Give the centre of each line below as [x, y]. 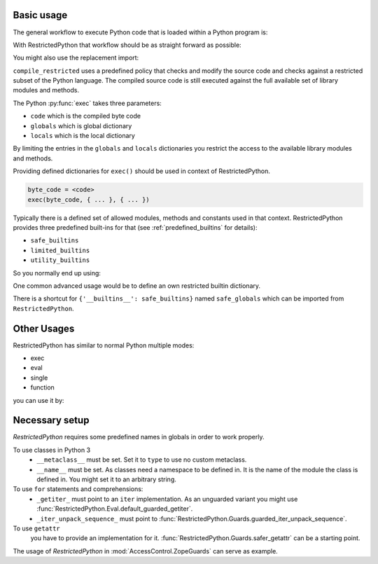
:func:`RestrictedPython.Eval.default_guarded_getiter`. [115, 509]
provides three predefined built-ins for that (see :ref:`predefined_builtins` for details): [135, 227]
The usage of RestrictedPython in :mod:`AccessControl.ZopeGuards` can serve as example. [145, 551]
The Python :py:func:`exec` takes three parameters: [87, 103]
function [43, 387]
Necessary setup [51, 420]
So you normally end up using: [57, 273]
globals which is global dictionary [81, 125]
